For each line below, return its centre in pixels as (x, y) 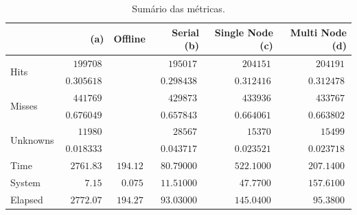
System (26, 182)
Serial (186, 32)
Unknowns (32, 139)
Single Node (244, 32)
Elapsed (27, 199)
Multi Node (318, 32)
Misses (24, 106)
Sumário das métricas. (178, 8)
